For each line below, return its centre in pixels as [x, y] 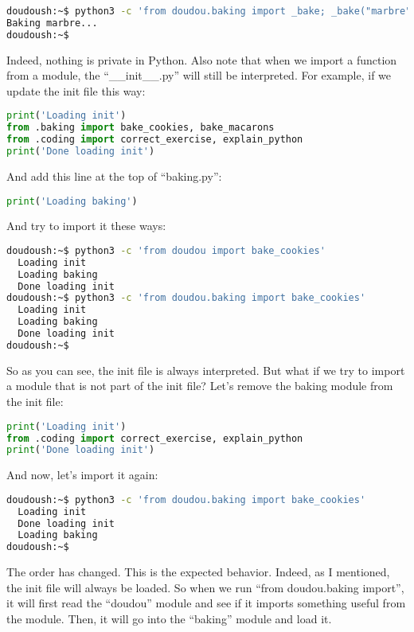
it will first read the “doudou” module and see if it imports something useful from [206, 603]
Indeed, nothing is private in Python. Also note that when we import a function [202, 59]
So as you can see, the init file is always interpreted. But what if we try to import [206, 370]
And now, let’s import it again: [82, 475]
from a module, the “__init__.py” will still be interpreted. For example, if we [199, 75]
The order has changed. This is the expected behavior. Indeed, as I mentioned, [198, 572]
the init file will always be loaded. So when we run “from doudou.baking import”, [205, 587]
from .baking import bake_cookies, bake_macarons [141, 128]
